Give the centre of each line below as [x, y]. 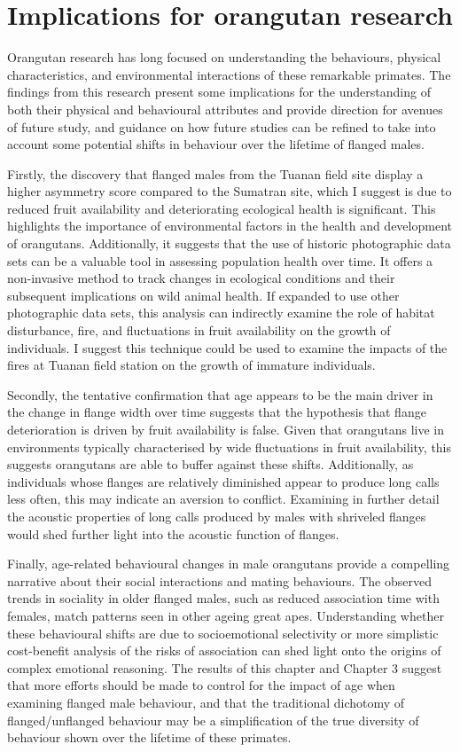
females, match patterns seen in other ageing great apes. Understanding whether [226, 615]
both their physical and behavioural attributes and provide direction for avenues [225, 109]
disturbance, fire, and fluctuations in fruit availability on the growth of [199, 330]
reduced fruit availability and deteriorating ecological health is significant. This [222, 208]
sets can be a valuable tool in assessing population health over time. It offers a [220, 260]
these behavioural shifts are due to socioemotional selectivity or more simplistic [223, 633]
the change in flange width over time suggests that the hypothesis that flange [217, 412]
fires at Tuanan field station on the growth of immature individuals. [191, 365]
